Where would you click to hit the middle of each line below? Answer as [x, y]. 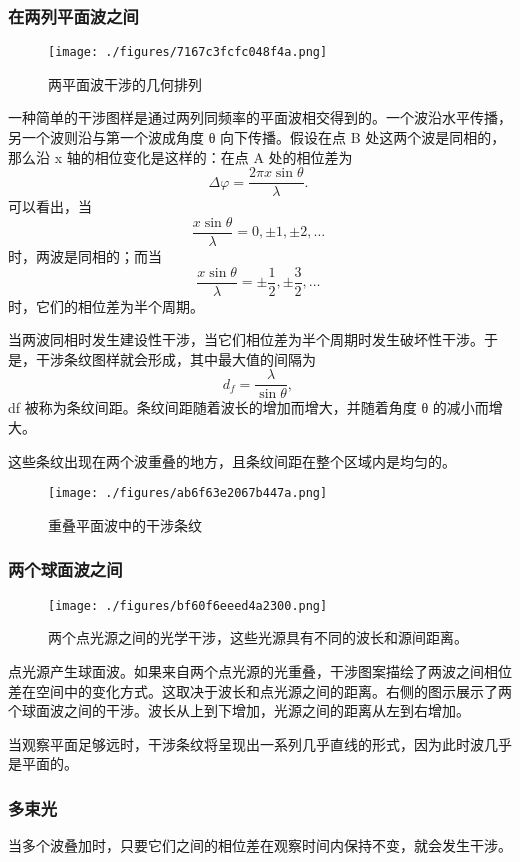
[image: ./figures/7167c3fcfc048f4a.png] [188, 52]
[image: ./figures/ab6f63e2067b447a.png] [188, 493]
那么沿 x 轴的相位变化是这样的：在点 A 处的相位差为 [180, 156]
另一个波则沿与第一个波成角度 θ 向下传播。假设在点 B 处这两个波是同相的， [257, 137]
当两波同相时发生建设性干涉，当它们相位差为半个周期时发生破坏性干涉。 [246, 339]
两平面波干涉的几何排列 [125, 83]
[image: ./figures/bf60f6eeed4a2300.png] [188, 605]
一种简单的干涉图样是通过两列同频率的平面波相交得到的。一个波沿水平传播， [260, 117]
